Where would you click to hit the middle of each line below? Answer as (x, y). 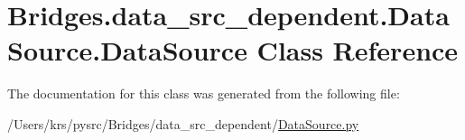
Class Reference (358, 50)
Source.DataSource (127, 50)
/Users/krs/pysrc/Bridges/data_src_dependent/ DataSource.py (183, 123)
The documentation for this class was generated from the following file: (204, 93)
